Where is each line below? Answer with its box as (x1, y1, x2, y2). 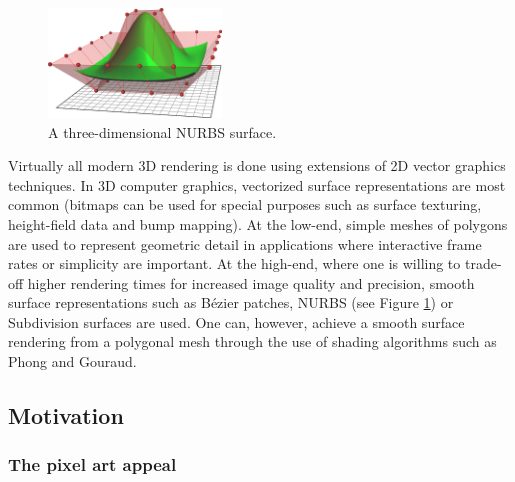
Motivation (8, 400, 124, 431)
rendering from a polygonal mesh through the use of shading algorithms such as (8, 331, 497, 352)
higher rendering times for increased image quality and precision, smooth (27, 272, 475, 293)
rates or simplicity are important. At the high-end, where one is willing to (8, 253, 461, 274)
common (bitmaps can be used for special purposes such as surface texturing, (8, 194, 482, 215)
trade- (464, 253, 502, 274)
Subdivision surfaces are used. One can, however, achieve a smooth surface (8, 311, 465, 332)
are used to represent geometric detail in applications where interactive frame (8, 233, 482, 254)
